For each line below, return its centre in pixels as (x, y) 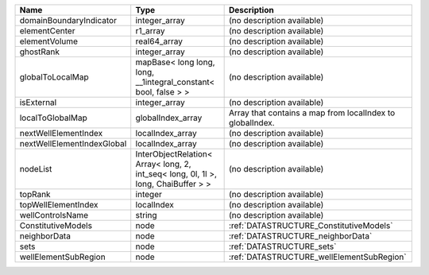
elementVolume (49, 41)
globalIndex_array (169, 118)
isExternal (38, 102)
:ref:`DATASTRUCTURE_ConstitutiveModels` (311, 225)
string (147, 215)
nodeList (36, 169)
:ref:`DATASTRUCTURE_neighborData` (301, 236)
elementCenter (47, 31)
